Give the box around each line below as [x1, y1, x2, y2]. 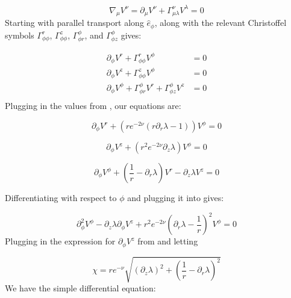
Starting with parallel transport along [5, 16, 144, 29]
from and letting [137, 235, 198, 247]
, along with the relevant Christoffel [154, 16, 287, 29]
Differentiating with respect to [5, 191, 117, 204]
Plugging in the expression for [5, 235, 116, 247]
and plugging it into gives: [127, 191, 224, 204]
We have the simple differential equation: [5, 282, 156, 294]
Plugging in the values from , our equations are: [5, 99, 181, 112]
